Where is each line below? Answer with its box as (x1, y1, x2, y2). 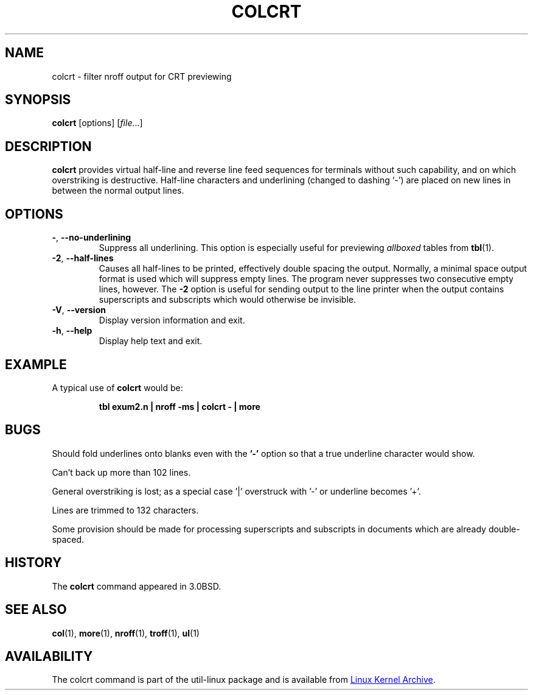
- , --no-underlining (52, 232, 131, 243)
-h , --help (52, 325, 92, 336)
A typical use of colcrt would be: (52, 382, 183, 393)
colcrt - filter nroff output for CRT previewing (52, 71, 232, 82)
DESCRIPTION (5, 138, 92, 154)
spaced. (52, 534, 85, 545)
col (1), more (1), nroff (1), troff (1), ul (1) (52, 627, 200, 638)
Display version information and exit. (99, 315, 245, 326)
